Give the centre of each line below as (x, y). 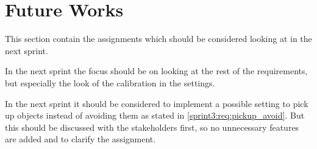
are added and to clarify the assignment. (80, 139)
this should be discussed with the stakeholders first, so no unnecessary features (152, 127)
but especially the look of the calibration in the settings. (110, 82)
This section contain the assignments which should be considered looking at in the (158, 39)
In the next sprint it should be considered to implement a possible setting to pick (157, 103)
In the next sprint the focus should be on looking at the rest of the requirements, (156, 71)
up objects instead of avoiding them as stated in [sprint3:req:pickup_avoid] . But (155, 115)
